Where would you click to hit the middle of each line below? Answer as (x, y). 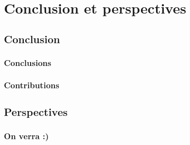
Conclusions (28, 63)
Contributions (32, 85)
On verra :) (26, 136)
